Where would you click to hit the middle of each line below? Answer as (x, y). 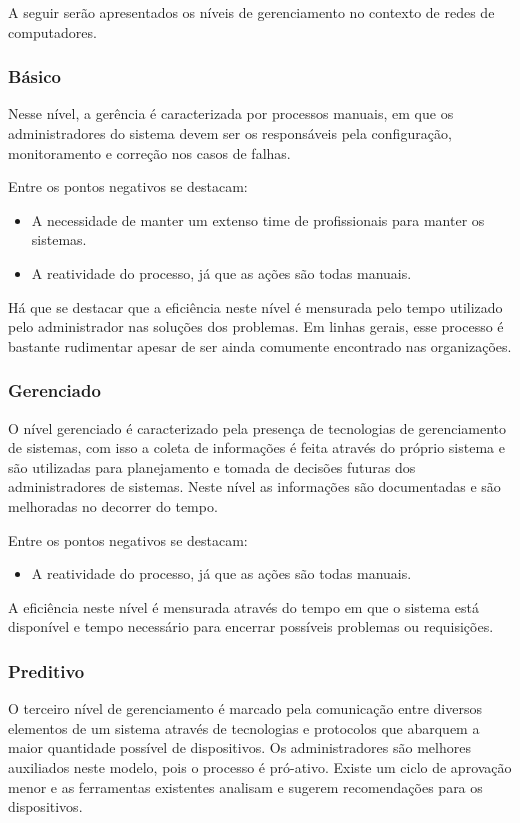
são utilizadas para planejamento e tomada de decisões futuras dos (212, 466)
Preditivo (46, 670)
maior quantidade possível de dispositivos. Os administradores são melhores (239, 747)
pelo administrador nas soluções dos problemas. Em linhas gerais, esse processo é (256, 326)
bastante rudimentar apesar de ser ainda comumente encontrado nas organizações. (260, 345)
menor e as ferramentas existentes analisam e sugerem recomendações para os (245, 786)
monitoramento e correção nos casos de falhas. (149, 152)
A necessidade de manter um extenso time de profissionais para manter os (258, 219)
